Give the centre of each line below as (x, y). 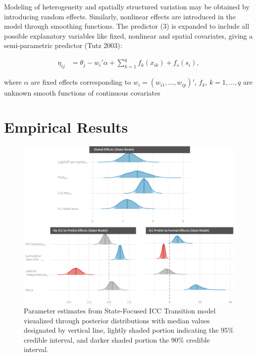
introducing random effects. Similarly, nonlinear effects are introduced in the (120, 16)
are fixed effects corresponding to (81, 82)
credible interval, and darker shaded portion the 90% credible (117, 339)
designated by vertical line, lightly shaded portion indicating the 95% (129, 330)
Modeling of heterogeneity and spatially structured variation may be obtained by (127, 6)
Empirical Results (66, 127)
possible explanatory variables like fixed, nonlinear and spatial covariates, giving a (128, 35)
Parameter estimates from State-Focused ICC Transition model (120, 311)
